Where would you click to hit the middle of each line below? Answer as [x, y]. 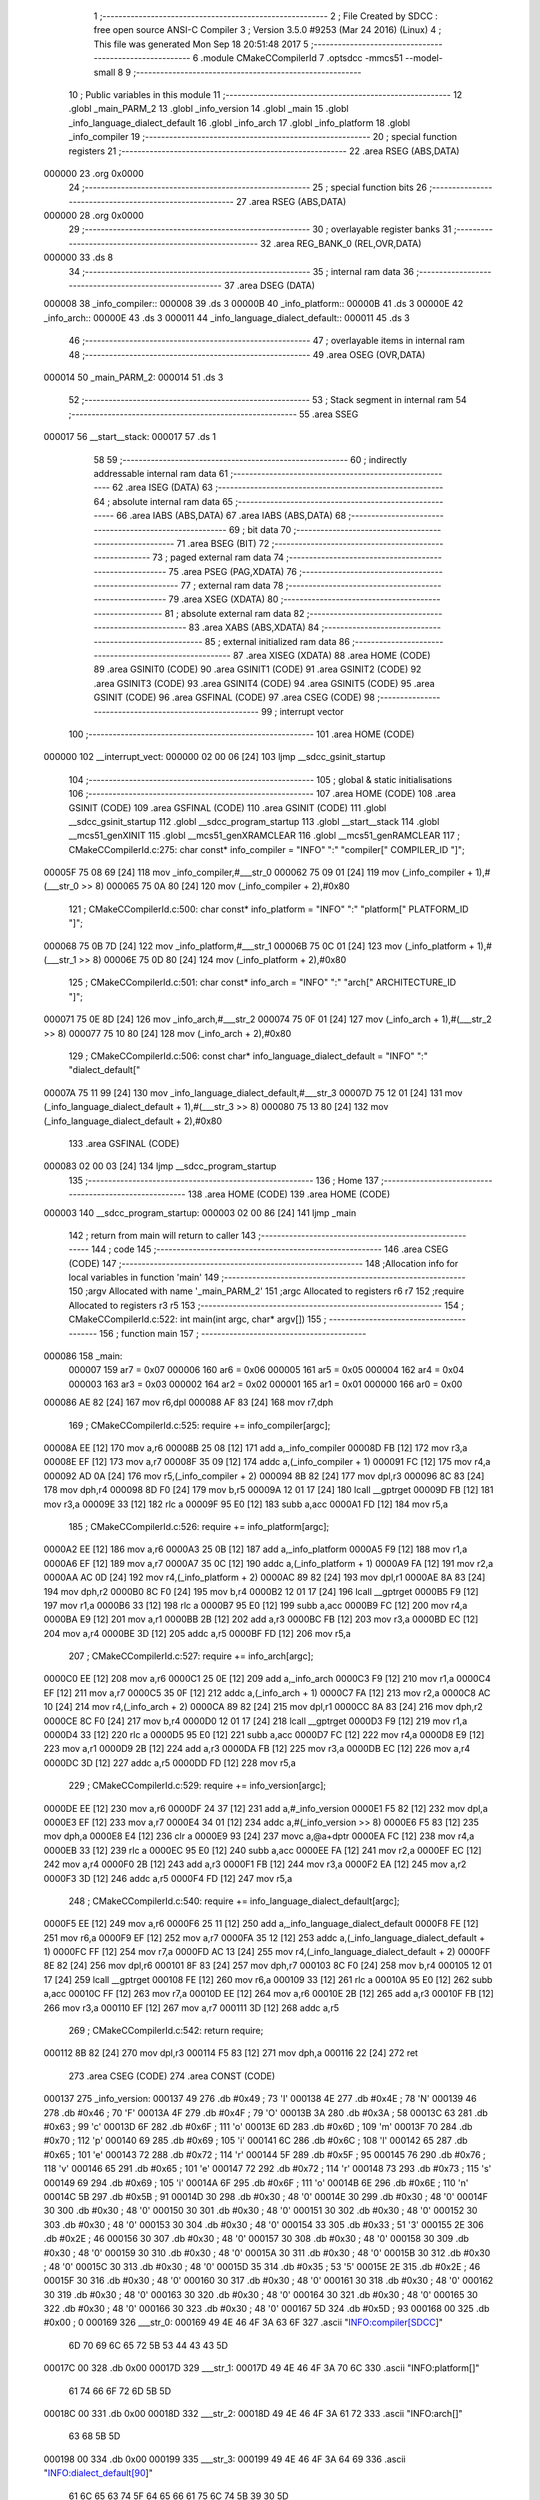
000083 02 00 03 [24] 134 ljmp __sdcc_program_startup [160, 1166]
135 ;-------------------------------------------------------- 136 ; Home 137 [223, 1180]
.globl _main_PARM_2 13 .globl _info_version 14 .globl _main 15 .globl [208, 109]
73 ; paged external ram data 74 [218, 557]
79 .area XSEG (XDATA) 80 [223, 599]
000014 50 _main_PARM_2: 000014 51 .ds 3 [133, 377]
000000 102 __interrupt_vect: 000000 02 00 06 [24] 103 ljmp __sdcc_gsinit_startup [214, 757]
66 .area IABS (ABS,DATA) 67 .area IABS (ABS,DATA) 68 [231, 516]
